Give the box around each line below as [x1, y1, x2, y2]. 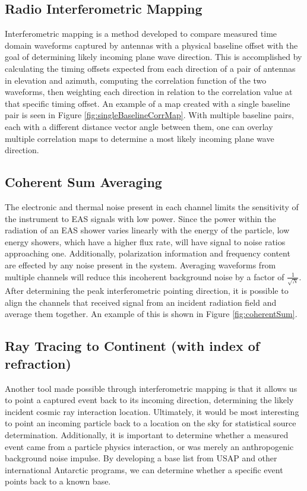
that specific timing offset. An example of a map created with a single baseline [5, 97, 290, 109]
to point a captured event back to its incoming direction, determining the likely [5, 394, 294, 406]
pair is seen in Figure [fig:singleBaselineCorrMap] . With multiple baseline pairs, [5, 109, 294, 121]
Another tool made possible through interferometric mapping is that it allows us [5, 382, 297, 394]
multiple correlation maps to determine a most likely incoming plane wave [5, 132, 274, 144]
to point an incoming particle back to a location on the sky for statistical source [5, 417, 296, 429]
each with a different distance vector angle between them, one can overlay [5, 120, 273, 132]
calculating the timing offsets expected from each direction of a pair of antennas [5, 62, 296, 74]
